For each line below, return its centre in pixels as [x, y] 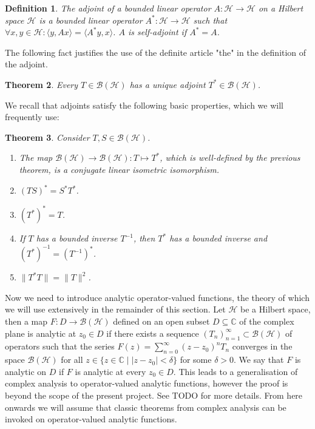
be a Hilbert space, [276, 309]
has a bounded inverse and [218, 238]
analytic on [26, 371]
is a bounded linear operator [91, 20]
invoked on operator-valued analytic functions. [91, 419]
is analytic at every [110, 371]
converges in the [262, 346]
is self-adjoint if [157, 32]
